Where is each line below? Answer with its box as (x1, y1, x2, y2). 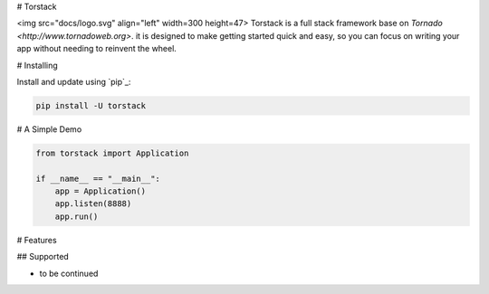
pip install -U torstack (35, 100, 147, 110)
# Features (16, 234, 58, 245)
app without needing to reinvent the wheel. (16, 43, 177, 54)
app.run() (54, 211, 99, 222)
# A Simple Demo (16, 123, 82, 135)
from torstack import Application (35, 147, 189, 158)
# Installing (16, 60, 58, 71)
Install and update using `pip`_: (16, 76, 131, 87)
